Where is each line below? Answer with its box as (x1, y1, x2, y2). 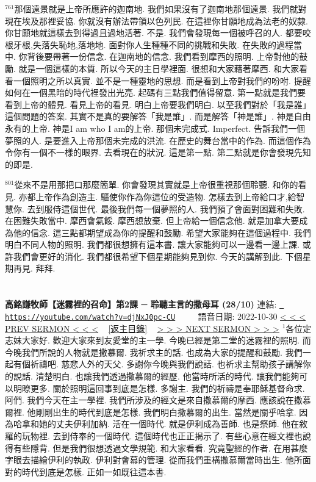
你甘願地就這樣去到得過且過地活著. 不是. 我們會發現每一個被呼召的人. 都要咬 (5, 26, 311, 39)
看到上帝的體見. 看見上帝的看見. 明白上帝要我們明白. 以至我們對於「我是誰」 (5, 98, 311, 110)
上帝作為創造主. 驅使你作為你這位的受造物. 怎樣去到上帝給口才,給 (35, 190, 296, 203)
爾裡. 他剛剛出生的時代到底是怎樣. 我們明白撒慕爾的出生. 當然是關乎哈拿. (5, 405, 296, 418)
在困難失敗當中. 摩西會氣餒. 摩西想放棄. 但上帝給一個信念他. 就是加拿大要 (5, 214, 300, 227)
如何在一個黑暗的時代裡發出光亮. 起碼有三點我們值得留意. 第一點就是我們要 (5, 86, 306, 99)
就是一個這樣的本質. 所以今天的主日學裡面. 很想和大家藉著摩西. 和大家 (18, 62, 300, 74)
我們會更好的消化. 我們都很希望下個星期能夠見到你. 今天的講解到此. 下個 (13, 250, 303, 262)
